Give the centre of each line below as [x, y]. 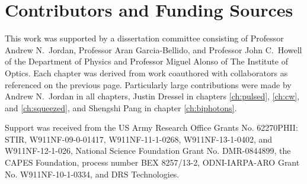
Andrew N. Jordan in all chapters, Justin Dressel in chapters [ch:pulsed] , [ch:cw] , [152, 96]
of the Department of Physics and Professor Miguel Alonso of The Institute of [146, 61]
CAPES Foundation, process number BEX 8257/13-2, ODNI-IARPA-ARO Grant [152, 162]
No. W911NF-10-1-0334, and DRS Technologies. [92, 174]
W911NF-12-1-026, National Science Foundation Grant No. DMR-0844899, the [148, 151]
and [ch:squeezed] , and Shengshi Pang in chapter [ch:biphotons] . [121, 107]
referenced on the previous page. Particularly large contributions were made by [148, 84]
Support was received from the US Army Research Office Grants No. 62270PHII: [151, 127]
